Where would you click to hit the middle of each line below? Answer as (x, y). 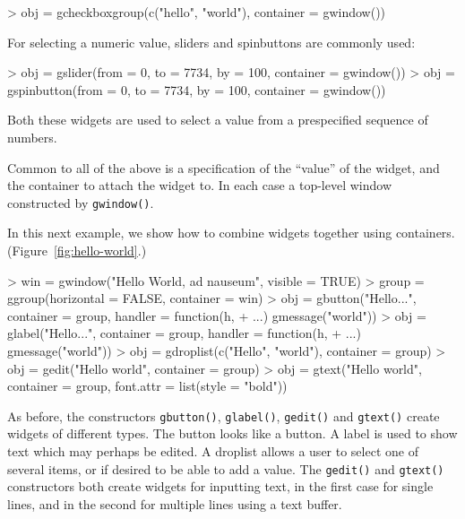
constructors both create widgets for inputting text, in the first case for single (220, 486)
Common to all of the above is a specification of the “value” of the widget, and (224, 167)
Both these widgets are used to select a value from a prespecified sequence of (218, 120)
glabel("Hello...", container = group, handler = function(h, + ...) (184, 333)
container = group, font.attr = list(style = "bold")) (147, 386)
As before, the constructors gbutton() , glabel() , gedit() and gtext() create (224, 415)
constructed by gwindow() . (81, 202)
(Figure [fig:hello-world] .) (77, 250)
